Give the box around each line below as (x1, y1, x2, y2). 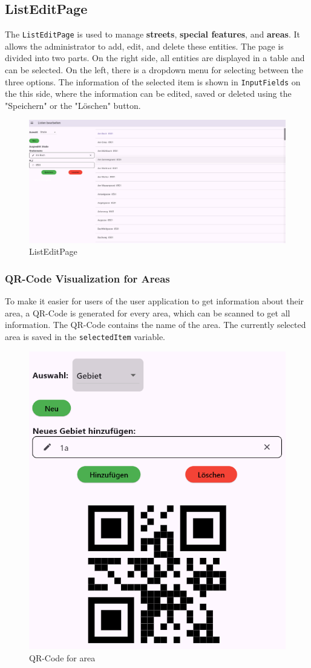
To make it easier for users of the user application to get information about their (5, 295, 304, 307)
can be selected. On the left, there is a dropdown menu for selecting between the (5, 64, 304, 76)
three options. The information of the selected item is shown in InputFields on (5, 75, 301, 88)
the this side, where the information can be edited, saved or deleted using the (5, 87, 292, 100)
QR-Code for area (29, 652, 96, 664)
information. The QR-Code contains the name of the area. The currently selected (5, 318, 306, 331)
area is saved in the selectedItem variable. (5, 330, 166, 342)
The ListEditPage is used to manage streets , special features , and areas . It (5, 28, 300, 41)
